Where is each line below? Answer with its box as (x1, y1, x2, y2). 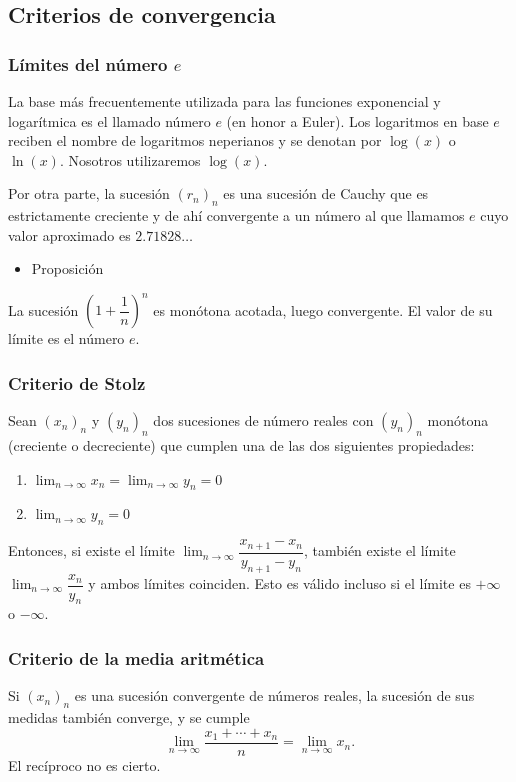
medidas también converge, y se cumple (8, 707, 250, 727)
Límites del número (8, 51, 168, 76)
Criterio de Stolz (8, 370, 146, 395)
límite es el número (8, 328, 125, 349)
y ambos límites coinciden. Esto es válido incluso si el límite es (88, 573, 471, 593)
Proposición (31, 258, 104, 279)
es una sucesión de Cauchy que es (223, 183, 429, 204)
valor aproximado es (8, 224, 131, 245)
